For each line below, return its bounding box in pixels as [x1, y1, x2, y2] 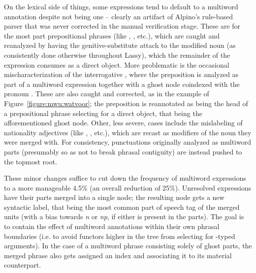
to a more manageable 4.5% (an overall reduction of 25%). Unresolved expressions [4, 182, 252, 193]
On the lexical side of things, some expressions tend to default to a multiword [4, 1, 238, 11]
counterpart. [4, 260, 41, 270]
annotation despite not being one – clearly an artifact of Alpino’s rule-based [4, 11, 233, 21]
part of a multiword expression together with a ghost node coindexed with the [4, 78, 240, 89]
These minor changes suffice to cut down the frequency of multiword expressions [4, 173, 246, 183]
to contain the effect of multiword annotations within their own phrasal [4, 221, 220, 232]
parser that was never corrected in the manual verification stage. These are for [4, 21, 241, 31]
